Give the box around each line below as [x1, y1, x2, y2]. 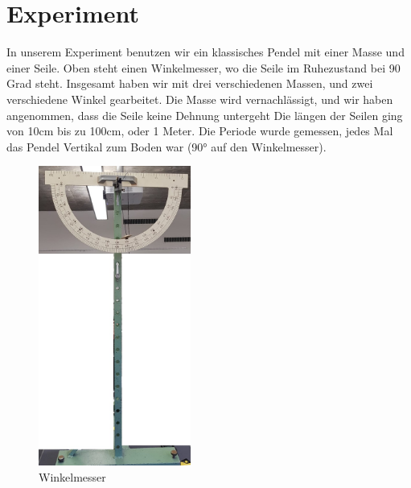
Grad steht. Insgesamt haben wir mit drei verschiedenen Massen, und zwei [6, 75, 373, 92]
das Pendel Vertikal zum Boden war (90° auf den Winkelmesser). [6, 138, 327, 155]
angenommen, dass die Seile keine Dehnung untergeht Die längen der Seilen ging [6, 106, 403, 123]
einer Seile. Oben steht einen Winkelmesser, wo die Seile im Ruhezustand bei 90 [6, 59, 401, 76]
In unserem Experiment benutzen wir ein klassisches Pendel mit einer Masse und [6, 43, 405, 60]
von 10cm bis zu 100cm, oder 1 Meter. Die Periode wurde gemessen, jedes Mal [6, 122, 393, 139]
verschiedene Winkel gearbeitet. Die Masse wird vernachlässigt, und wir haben [6, 90, 393, 107]
